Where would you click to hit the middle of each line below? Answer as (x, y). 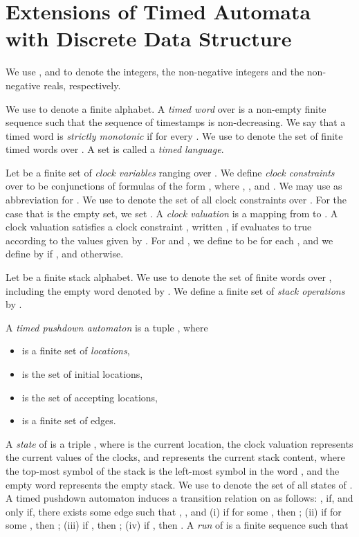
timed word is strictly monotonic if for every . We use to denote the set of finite (174, 135)
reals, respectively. (82, 85)
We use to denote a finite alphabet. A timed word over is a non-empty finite (166, 108)
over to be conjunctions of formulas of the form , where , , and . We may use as (174, 186)
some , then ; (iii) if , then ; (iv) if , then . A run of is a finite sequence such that (177, 525)
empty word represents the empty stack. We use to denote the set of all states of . (179, 484)
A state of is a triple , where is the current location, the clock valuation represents (179, 443)
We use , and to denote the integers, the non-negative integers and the (155, 72)
